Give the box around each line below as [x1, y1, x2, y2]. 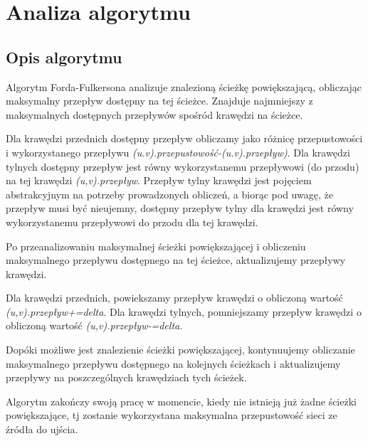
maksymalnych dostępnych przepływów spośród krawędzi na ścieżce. [6, 107, 303, 122]
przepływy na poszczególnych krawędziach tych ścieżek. [6, 370, 247, 385]
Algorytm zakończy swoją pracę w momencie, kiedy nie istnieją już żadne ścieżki [6, 393, 357, 408]
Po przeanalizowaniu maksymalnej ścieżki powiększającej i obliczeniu [6, 238, 306, 253]
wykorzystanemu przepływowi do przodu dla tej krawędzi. [6, 214, 258, 229]
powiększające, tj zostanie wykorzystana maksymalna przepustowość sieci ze [6, 408, 337, 423]
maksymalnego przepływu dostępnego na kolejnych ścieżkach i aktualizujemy [6, 356, 341, 371]
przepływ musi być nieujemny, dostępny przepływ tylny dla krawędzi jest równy [6, 201, 354, 216]
